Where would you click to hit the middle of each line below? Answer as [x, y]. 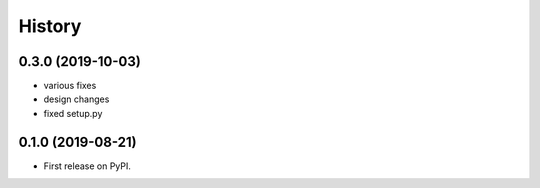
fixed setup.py [73, 113]
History [50, 26]
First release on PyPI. [87, 166]
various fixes [70, 86]
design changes [76, 99]
